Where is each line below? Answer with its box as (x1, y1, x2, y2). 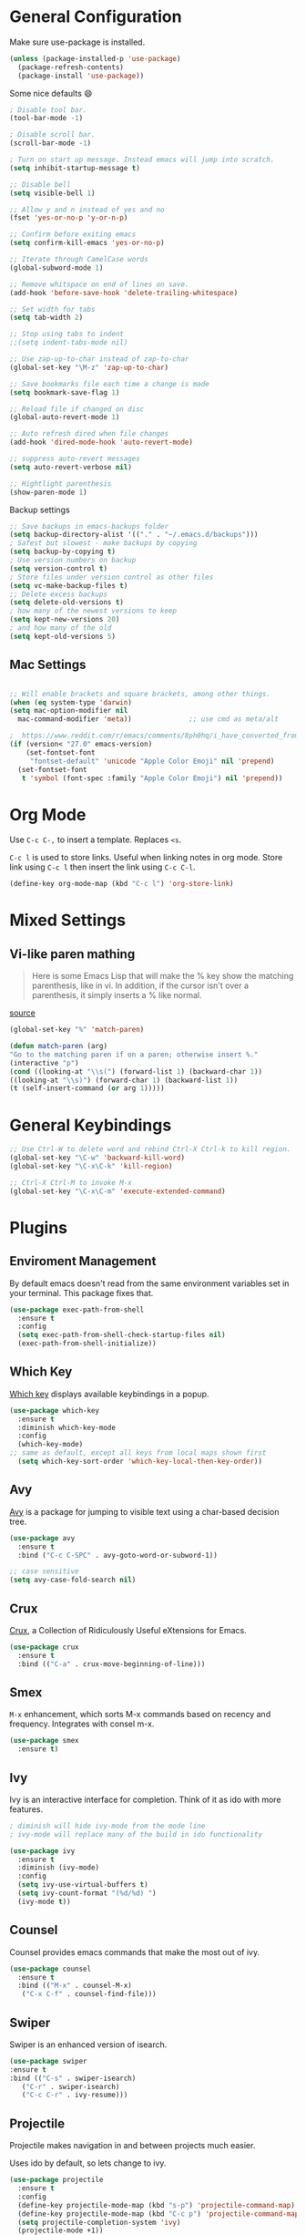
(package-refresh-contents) (17, 62, 125, 72)
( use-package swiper (9, 2056, 88, 2065)
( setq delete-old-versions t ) (9, 598, 125, 607)
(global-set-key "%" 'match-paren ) (9, 1025, 145, 1035)
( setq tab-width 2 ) (9, 313, 84, 323)
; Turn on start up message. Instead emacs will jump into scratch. (9, 155, 275, 165)
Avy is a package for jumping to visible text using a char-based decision (9, 1506, 280, 1517)
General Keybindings (9, 1115, 172, 1136)
